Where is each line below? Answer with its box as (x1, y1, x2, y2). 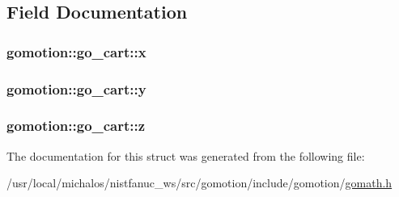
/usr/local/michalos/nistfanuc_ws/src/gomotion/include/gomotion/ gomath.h (6, 174, 393, 191)
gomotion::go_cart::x (6, 41, 146, 61)
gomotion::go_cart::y (6, 78, 146, 98)
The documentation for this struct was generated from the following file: (6, 147, 365, 164)
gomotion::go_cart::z (6, 115, 146, 136)
